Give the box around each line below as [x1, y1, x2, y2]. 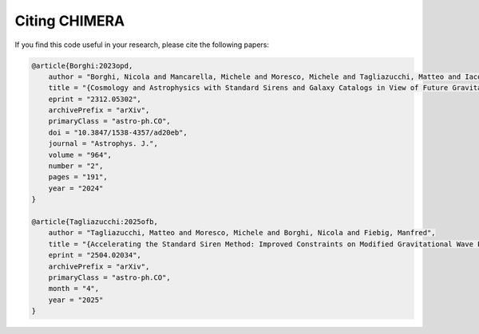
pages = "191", [48, 172, 108, 182]
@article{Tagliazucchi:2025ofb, [31, 218, 159, 226]
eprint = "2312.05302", [48, 94, 141, 104]
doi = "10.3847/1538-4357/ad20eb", [48, 128, 188, 137]
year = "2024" [48, 183, 104, 193]
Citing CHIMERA [14, 12, 125, 29]
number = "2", [48, 162, 104, 171]
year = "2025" [48, 295, 104, 305]
